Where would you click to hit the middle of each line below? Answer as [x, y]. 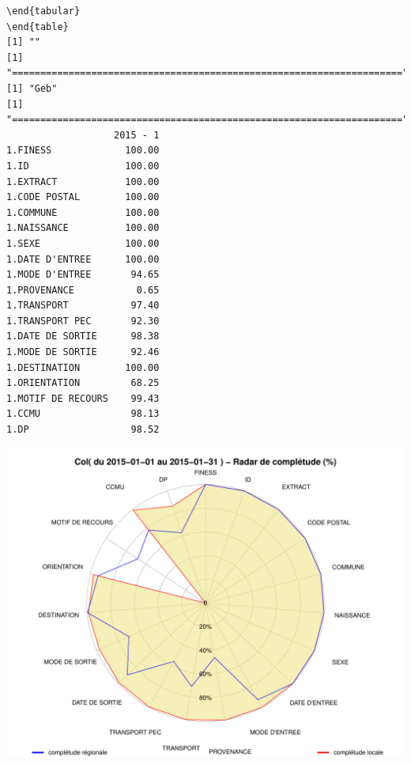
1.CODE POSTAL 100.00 [83, 197]
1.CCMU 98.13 [83, 414]
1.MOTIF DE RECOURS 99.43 [83, 398]
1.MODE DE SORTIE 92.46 [83, 352]
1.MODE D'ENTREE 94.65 [83, 275]
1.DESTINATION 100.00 [83, 367]
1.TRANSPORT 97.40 [83, 306]
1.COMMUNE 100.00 [83, 212]
